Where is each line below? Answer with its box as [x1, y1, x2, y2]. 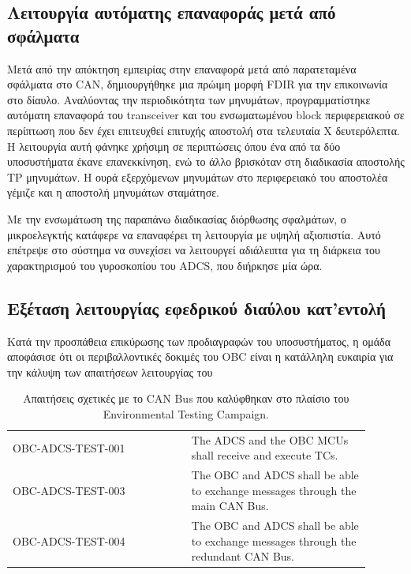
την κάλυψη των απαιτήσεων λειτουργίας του [7, 363, 213, 380]
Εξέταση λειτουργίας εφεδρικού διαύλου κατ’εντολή [7, 295, 386, 320]
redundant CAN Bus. [191, 548, 295, 565]
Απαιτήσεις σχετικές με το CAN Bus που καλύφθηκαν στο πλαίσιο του [23, 390, 349, 407]
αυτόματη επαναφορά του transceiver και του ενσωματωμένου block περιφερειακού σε [7, 107, 405, 123]
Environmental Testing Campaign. [103, 405, 269, 422]
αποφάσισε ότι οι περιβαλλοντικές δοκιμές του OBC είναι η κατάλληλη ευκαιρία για [7, 348, 394, 365]
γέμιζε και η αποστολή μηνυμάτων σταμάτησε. [7, 184, 219, 201]
